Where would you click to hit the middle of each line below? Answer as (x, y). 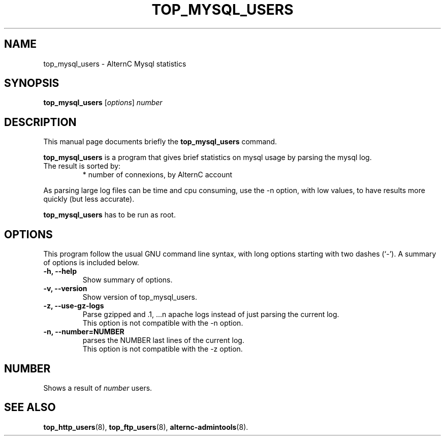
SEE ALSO (30, 407)
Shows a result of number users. (98, 388)
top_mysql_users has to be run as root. (109, 215)
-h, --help (60, 271)
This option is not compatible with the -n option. (163, 323)
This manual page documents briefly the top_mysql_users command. (160, 142)
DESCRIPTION (40, 122)
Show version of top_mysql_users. (140, 297)
